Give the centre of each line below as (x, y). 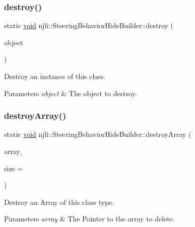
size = (14, 168)
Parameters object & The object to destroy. (71, 93)
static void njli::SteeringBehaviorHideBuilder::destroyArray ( (98, 134)
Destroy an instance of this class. (55, 76)
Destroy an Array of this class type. (59, 202)
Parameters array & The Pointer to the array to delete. (89, 219)
